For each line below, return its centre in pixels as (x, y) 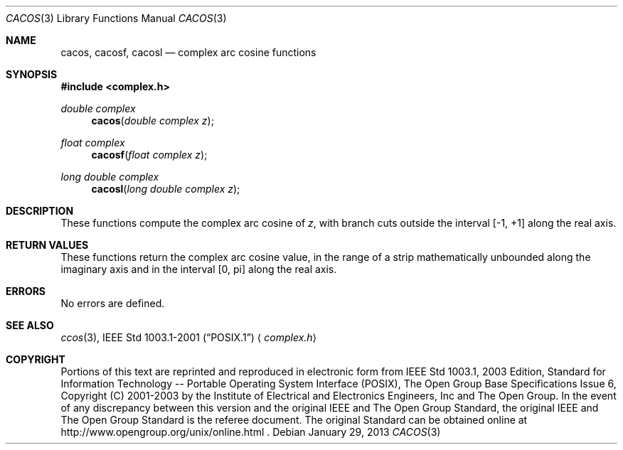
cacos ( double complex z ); (153, 120)
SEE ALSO (30, 325)
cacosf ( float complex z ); (149, 155)
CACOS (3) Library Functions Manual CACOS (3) (116, 18)
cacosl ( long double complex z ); (166, 189)
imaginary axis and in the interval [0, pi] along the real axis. (199, 269)
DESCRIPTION (40, 211)
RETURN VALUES (47, 245)
